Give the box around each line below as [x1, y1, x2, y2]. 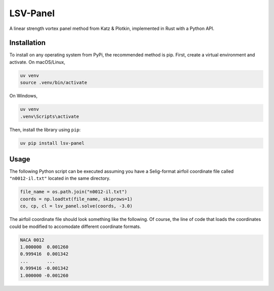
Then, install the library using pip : [9, 126, 81, 133]
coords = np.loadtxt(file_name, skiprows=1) [20, 196, 133, 202]
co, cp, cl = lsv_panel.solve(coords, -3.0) [20, 203, 133, 209]
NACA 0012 [20, 237, 45, 243]
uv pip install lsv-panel [20, 140, 85, 146]
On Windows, [9, 93, 38, 99]
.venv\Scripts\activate [20, 113, 80, 119]
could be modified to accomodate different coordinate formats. [9, 223, 142, 230]
